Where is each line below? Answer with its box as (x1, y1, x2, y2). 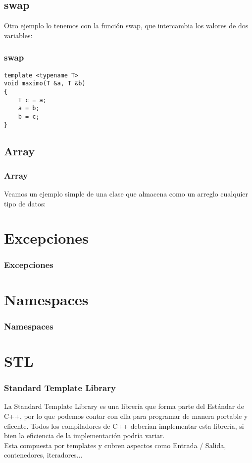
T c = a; (18, 96, 47, 104)
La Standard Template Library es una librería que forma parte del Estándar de (4, 401, 244, 411)
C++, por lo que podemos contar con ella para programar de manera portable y (4, 411, 248, 421)
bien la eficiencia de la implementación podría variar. (4, 430, 165, 441)
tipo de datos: (4, 198, 46, 208)
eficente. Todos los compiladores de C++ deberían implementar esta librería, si (4, 420, 244, 431)
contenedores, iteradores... (4, 450, 83, 460)
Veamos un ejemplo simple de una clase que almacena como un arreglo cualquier (4, 189, 249, 199)
